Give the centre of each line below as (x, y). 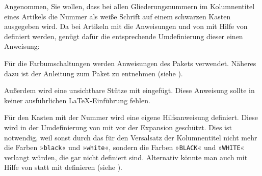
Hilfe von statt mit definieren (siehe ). (63, 167)
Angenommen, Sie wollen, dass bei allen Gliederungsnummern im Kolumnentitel (129, 6)
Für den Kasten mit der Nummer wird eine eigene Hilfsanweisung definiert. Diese (131, 117)
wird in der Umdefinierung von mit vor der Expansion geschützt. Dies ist (118, 127)
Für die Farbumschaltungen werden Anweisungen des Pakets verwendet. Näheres (130, 63)
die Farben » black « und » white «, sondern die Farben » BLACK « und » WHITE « (124, 147)
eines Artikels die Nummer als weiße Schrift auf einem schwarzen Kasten (117, 16)
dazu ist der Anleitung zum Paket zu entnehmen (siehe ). (94, 73)
